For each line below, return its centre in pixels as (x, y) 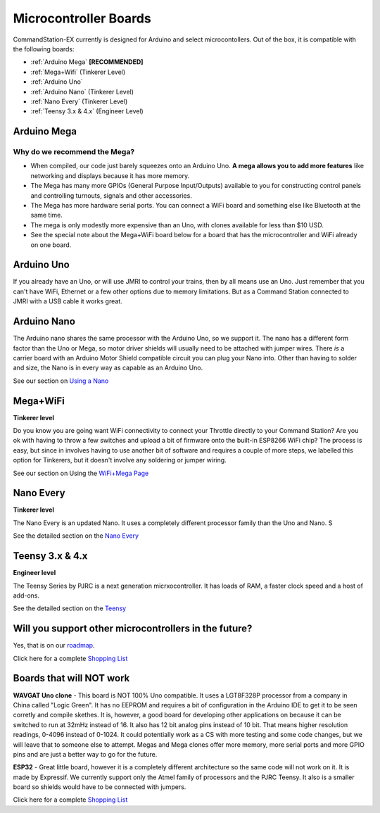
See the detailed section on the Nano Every (76, 536)
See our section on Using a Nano (61, 381)
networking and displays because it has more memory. (110, 175)
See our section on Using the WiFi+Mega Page (81, 473)
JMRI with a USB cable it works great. (68, 301)
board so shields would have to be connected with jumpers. (100, 787)
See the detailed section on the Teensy (70, 608)
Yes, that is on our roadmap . (54, 645)
